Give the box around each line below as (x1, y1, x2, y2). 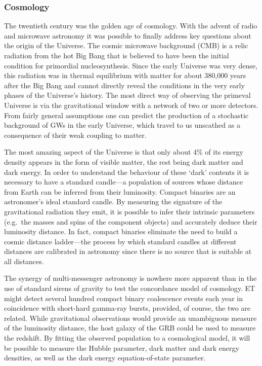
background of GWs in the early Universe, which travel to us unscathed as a (4, 120, 240, 130)
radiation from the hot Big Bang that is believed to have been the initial (4, 50, 229, 60)
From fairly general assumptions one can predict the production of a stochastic (4, 109, 249, 120)
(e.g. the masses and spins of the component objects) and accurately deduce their (4, 216, 257, 227)
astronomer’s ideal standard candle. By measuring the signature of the (4, 196, 223, 207)
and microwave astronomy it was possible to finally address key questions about (4, 30, 251, 41)
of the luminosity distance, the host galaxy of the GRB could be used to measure (4, 322, 256, 333)
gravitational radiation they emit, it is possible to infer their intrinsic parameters (4, 206, 255, 216)
